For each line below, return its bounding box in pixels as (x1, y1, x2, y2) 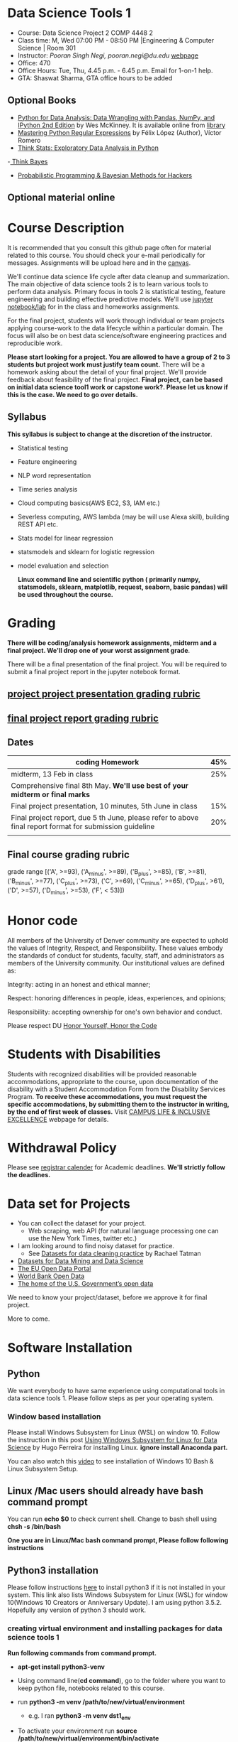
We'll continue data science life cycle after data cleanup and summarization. (7, 272, 230, 281)
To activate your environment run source (17, 1726, 137, 1735)
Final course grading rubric (7, 848, 130, 860)
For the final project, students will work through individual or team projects (7, 316, 225, 325)
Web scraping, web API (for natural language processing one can (28, 1227, 219, 1235)
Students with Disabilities (7, 1046, 161, 1062)
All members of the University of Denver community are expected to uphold (7, 936, 229, 944)
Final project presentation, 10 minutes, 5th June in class (11, 801, 198, 811)
